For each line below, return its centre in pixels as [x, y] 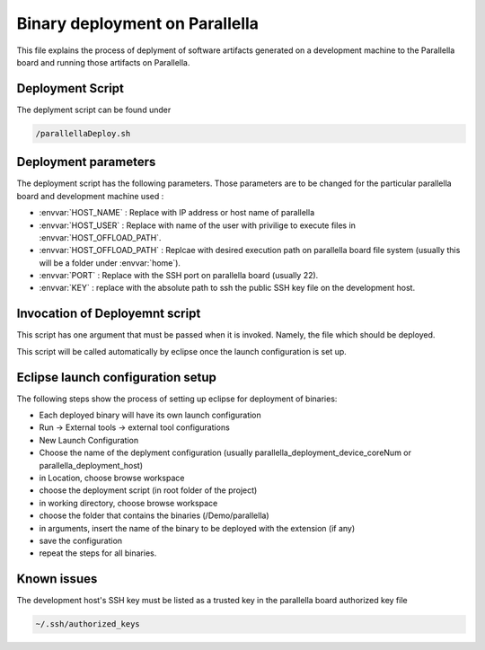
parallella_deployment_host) [91, 465]
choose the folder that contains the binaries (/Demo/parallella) [154, 515]
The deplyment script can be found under [94, 110]
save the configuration [81, 540]
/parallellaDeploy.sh [83, 133]
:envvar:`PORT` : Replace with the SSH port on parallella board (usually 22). [179, 276]
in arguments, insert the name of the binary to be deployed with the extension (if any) [197, 528]
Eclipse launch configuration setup [117, 377]
